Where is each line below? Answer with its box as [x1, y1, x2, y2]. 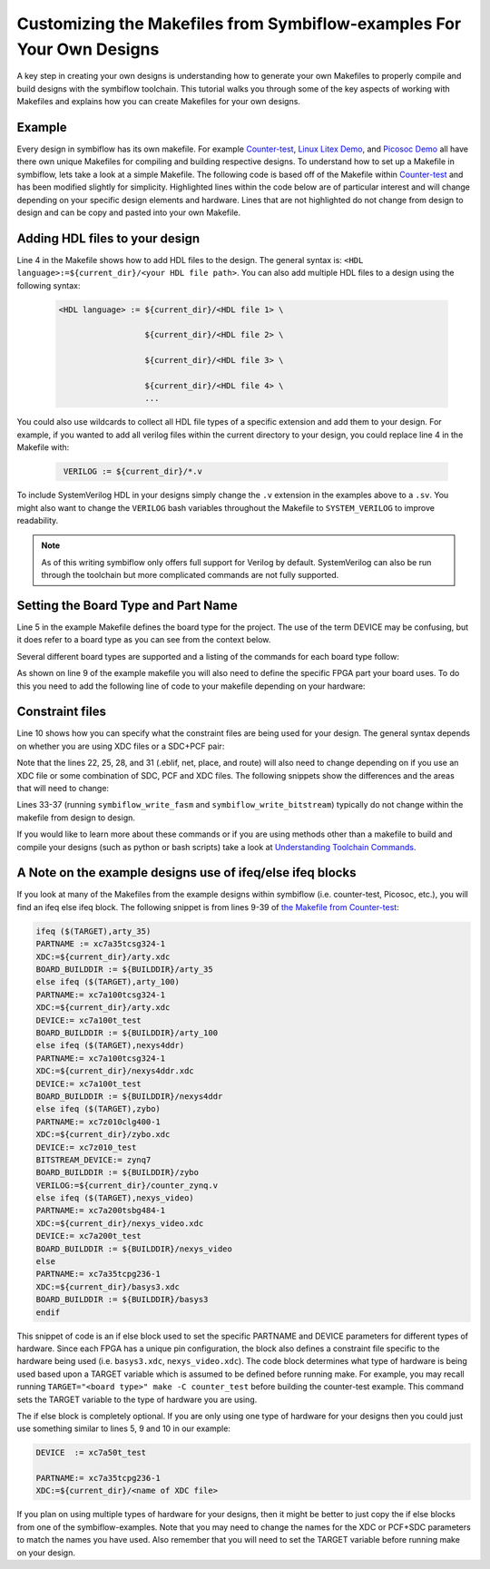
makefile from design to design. [16, 812, 136, 823]
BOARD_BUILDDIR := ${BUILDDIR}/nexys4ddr [35, 1091, 223, 1102]
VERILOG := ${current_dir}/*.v [64, 466, 203, 476]
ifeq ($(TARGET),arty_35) [35, 926, 152, 936]
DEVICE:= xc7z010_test [35, 1142, 137, 1152]
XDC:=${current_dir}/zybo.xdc [35, 1130, 171, 1140]
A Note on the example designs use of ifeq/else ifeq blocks [16, 865, 357, 880]
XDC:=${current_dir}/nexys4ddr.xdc [35, 1066, 194, 1076]
